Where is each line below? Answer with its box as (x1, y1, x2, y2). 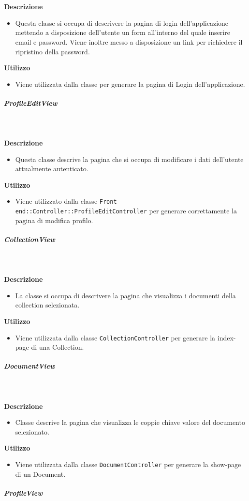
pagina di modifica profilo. (15, 215, 93, 225)
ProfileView (4, 487, 43, 498)
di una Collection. (31, 342, 84, 352)
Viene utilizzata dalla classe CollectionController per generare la (15, 332, 216, 342)
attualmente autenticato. (15, 163, 88, 174)
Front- (99, 198, 120, 206)
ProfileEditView (4, 97, 58, 108)
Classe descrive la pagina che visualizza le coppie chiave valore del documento (15, 417, 245, 427)
